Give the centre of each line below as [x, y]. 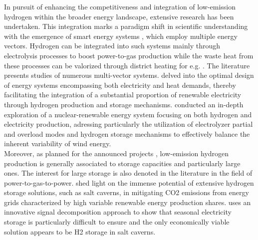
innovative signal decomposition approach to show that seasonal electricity [118, 212]
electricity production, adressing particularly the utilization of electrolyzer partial [129, 124]
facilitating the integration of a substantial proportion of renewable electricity [123, 95]
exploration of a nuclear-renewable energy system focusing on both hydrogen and [128, 114]
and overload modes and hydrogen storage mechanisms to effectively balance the [127, 133]
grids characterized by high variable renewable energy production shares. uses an [128, 202]
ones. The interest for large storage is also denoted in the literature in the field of [128, 173]
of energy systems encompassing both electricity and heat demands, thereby [120, 85]
